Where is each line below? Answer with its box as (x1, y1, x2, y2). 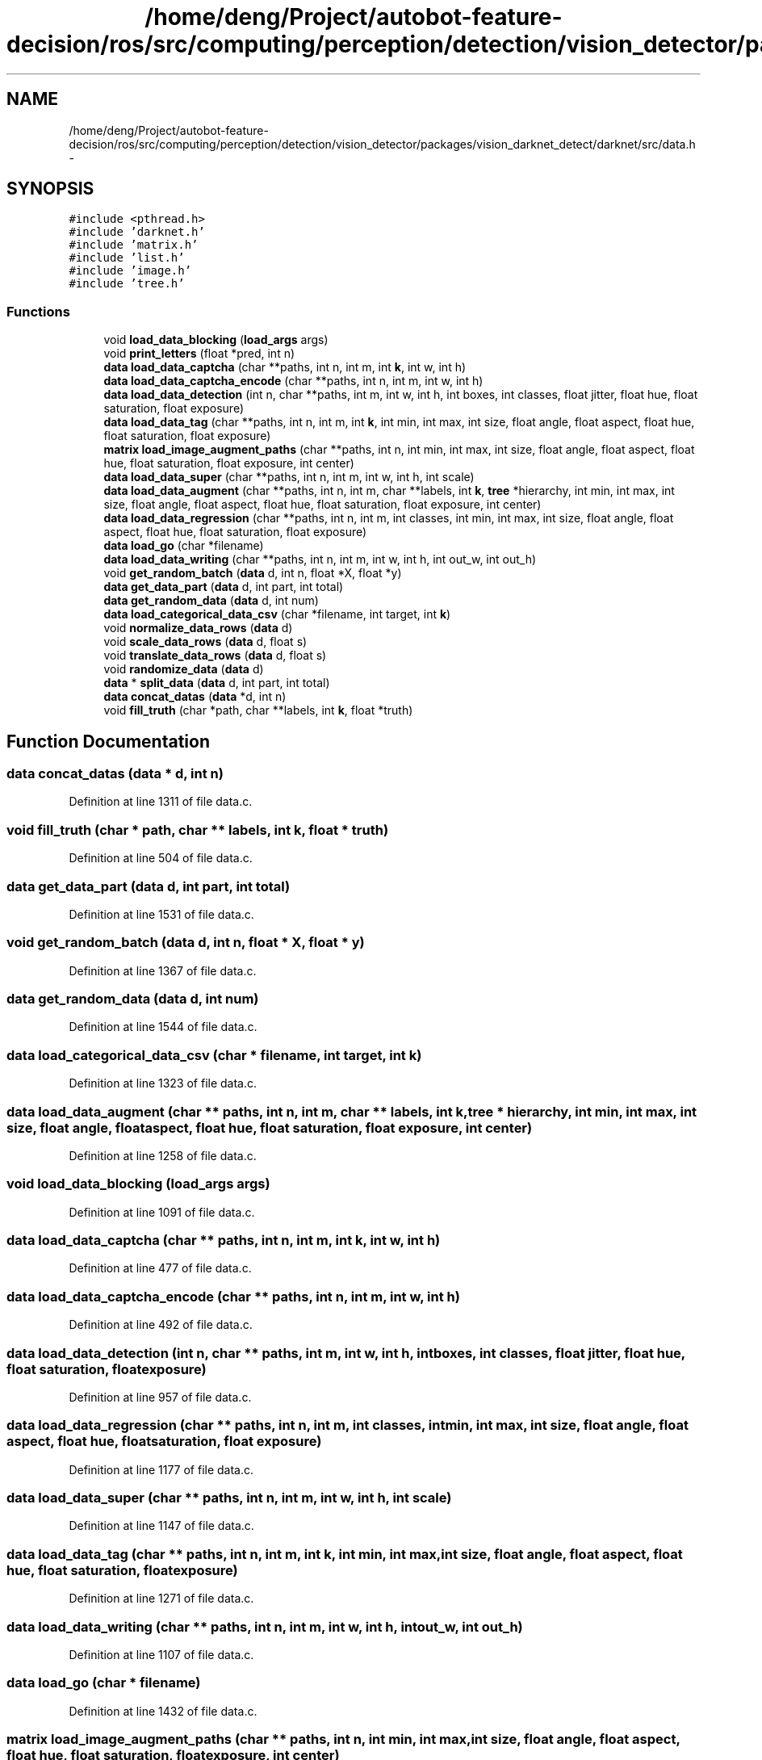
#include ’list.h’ (69, 251, 185, 265)
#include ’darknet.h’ (69, 225, 205, 239)
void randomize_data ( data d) (103, 662, 264, 677)
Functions (6, 303, 70, 320)
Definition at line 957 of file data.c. (69, 1389, 252, 1404)
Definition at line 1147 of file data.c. (69, 1519, 254, 1533)
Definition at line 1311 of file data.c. (69, 794, 253, 809)
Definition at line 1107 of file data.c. (69, 1647, 254, 1662)
